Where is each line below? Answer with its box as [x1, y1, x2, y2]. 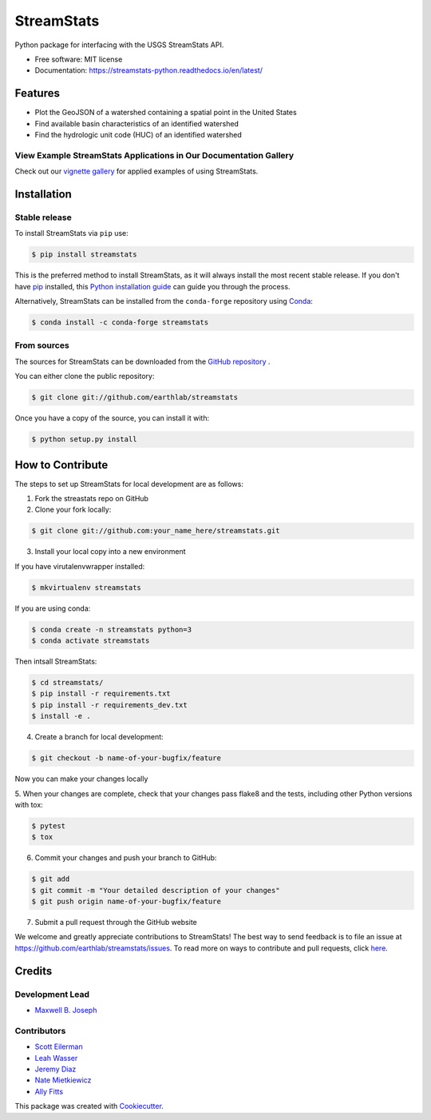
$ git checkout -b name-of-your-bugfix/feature [31, 754, 221, 763]
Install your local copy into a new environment [34, 547, 187, 556]
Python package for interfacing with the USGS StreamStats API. [14, 40, 224, 50]
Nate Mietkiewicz [34, 1075, 92, 1085]
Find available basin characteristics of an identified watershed [34, 118, 239, 128]
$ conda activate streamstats [31, 636, 150, 645]
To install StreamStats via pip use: [14, 229, 129, 238]
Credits [14, 964, 53, 978]
